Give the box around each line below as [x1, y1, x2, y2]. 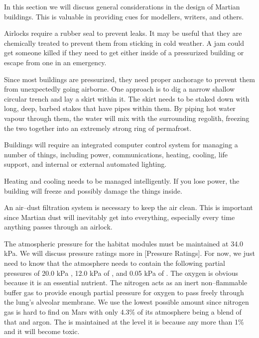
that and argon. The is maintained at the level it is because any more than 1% [4, 316, 244, 327]
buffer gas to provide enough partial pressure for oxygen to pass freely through [4, 287, 244, 297]
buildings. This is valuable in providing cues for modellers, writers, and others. [4, 11, 244, 21]
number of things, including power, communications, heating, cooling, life [4, 149, 228, 159]
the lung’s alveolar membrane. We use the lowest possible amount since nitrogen [4, 297, 249, 307]
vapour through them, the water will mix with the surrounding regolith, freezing [4, 113, 250, 123]
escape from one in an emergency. [4, 57, 107, 67]
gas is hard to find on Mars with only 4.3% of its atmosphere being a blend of [4, 307, 242, 317]
